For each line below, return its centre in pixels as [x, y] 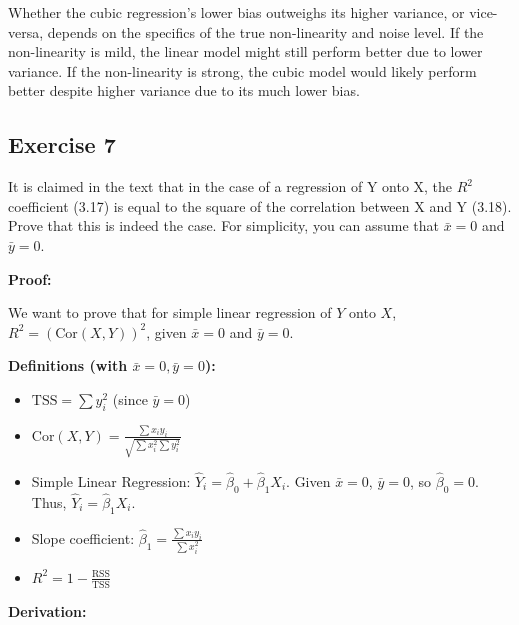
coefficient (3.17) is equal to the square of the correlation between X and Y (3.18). [260, 205]
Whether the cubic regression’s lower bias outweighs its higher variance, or [236, 12]
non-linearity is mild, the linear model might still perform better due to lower [245, 51]
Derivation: [47, 610]
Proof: [30, 278]
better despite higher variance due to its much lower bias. [184, 90]
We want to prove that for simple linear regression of [170, 312]
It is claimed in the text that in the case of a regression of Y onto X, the [230, 186]
